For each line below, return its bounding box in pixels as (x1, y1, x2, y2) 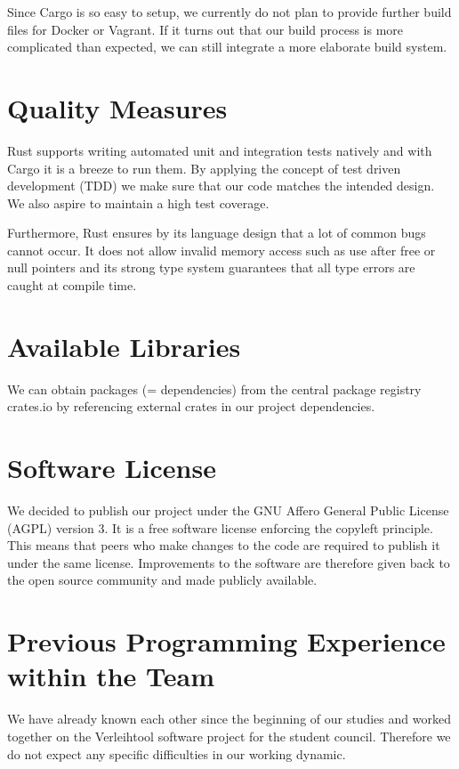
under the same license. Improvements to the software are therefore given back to (7, 553, 450, 571)
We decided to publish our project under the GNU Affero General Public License (7, 501, 449, 520)
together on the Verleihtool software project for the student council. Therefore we (7, 726, 451, 745)
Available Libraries (7, 328, 241, 364)
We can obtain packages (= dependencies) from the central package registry (7, 379, 422, 398)
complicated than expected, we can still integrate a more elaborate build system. (7, 37, 447, 56)
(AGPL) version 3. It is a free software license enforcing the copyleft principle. (7, 518, 433, 537)
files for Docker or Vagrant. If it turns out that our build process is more (7, 20, 404, 38)
